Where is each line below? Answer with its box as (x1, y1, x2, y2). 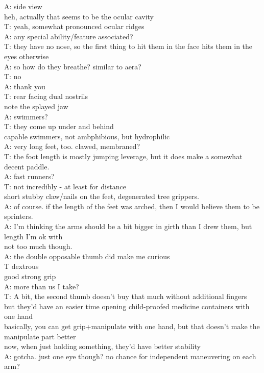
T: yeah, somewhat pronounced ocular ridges (4, 21, 145, 32)
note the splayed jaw (4, 101, 68, 111)
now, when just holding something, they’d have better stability (4, 341, 201, 352)
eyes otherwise (4, 51, 49, 61)
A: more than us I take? (4, 281, 79, 291)
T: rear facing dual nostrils (4, 91, 88, 102)
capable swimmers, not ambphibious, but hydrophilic (4, 131, 170, 141)
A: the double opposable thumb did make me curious (4, 251, 170, 261)
